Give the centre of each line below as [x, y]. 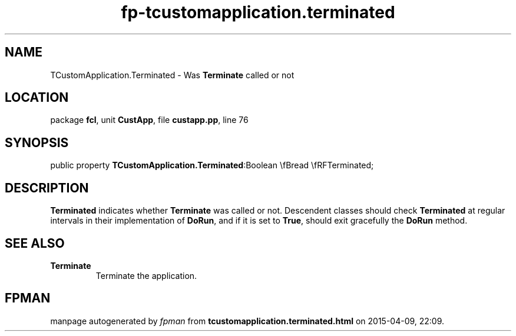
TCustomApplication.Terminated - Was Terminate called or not [172, 75]
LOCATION [37, 98]
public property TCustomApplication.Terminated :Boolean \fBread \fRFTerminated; [212, 165]
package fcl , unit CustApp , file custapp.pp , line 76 [149, 120]
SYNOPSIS [37, 142]
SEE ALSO [35, 243]
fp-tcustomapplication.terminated [258, 12]
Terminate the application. [146, 275]
